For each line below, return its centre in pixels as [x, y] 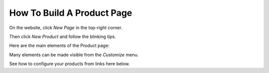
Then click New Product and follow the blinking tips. [63, 36]
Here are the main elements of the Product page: [59, 46]
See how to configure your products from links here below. [69, 64]
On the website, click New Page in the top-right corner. [66, 28]
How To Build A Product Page [71, 13]
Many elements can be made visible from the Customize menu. [74, 55]
